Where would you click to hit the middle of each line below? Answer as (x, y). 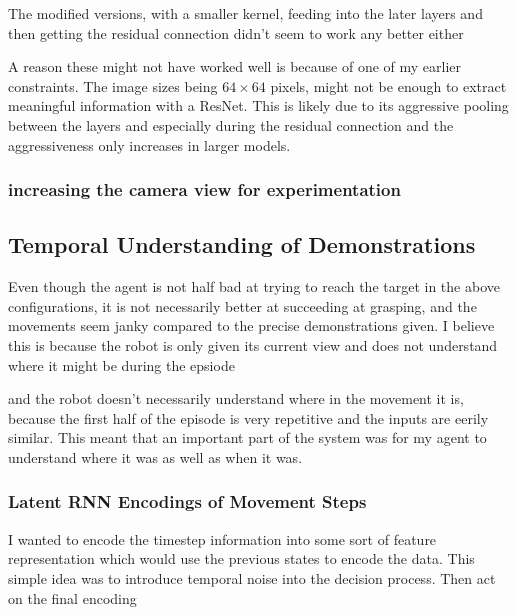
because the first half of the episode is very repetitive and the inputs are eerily (248, 417)
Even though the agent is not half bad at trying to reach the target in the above (254, 286)
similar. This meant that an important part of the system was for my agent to (247, 437)
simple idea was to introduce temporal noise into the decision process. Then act (252, 577)
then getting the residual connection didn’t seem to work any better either (236, 32)
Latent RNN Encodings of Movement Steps (187, 501)
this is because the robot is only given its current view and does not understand (253, 344)
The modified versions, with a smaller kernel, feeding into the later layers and (245, 13)
